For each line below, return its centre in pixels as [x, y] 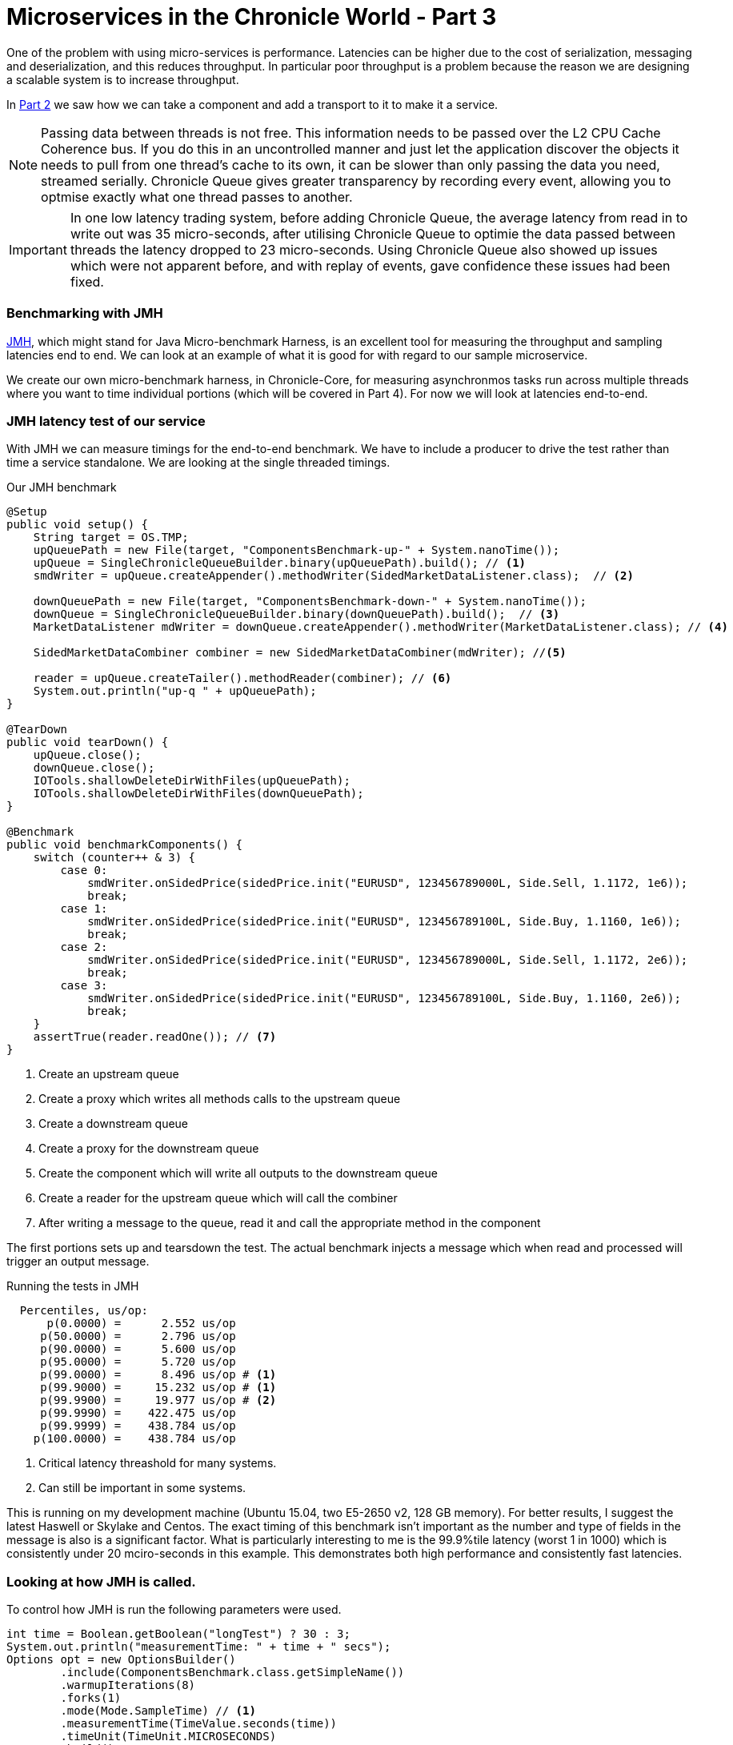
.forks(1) [91, 1698]
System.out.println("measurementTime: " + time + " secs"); [199, 1647]
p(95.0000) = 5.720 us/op [138, 1362]
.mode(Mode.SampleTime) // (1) [158, 1711]
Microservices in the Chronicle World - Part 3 [252, 17]
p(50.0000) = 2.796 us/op [138, 1336]
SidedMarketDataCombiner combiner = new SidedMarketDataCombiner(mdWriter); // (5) [300, 653]
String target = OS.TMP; [111, 538]
